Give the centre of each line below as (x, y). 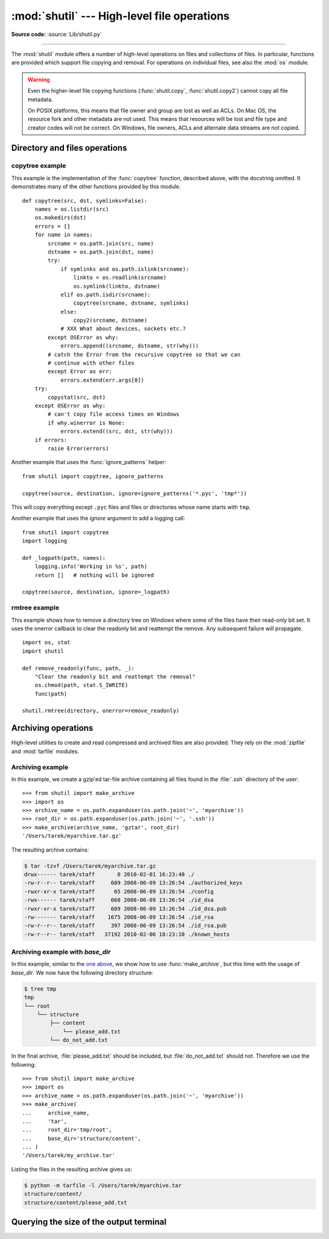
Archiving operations (52, 728)
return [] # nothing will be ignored (94, 575)
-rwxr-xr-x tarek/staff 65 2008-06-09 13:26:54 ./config (119, 891)
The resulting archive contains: (50, 849)
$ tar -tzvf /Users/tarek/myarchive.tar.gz (90, 866)
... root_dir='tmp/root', (67, 1130)
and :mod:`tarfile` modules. (45, 751)
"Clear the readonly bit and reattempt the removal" (115, 677)
